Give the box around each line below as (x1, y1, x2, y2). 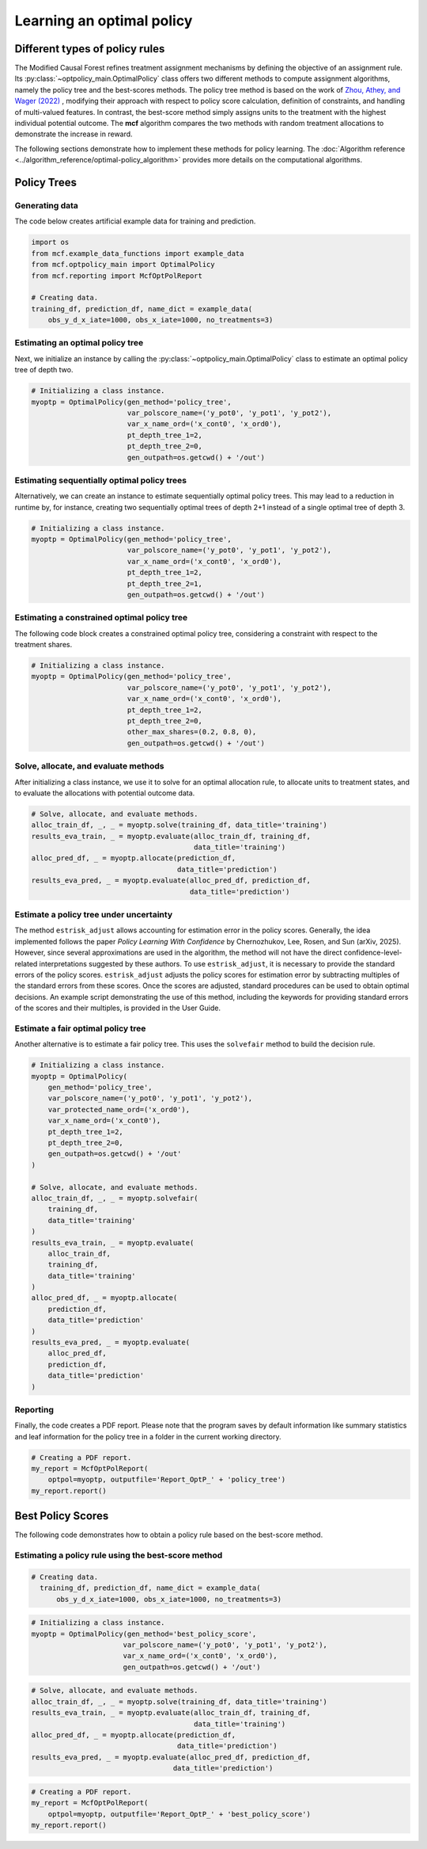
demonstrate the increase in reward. (14, 129, 134, 139)
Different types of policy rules (14, 42, 165, 55)
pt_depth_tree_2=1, (127, 579, 203, 588)
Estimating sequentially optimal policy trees (14, 475, 187, 486)
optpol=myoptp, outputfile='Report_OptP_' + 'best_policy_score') (47, 1809, 312, 1818)
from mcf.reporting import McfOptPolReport (31, 271, 203, 280)
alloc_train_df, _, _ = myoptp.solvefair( (31, 1193, 198, 1203)
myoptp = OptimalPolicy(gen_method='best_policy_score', (31, 1629, 257, 1638)
